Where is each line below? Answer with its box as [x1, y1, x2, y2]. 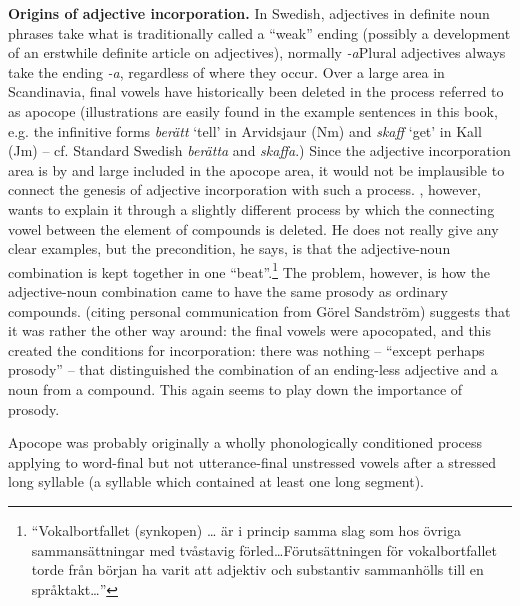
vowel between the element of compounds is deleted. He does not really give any [8, 218, 499, 239]
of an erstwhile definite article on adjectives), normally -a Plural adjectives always [8, 42, 506, 63]
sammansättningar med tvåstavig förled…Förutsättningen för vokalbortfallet [31, 539, 498, 560]
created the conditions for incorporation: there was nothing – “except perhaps [8, 339, 485, 360]
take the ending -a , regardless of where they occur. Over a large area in [8, 61, 445, 82]
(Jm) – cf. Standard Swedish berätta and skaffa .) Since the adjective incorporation [8, 140, 511, 161]
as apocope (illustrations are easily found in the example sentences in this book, [8, 100, 498, 121]
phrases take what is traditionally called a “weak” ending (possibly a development [8, 22, 511, 43]
